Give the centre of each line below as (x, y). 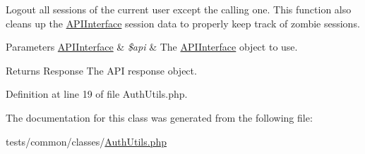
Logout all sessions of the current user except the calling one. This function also (179, 9)
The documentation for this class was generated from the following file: (159, 117)
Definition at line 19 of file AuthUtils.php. (97, 94)
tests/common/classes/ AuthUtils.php (86, 141)
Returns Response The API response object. (101, 70)
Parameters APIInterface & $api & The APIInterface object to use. (152, 47)
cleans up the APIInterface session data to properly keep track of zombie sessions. (183, 23)
